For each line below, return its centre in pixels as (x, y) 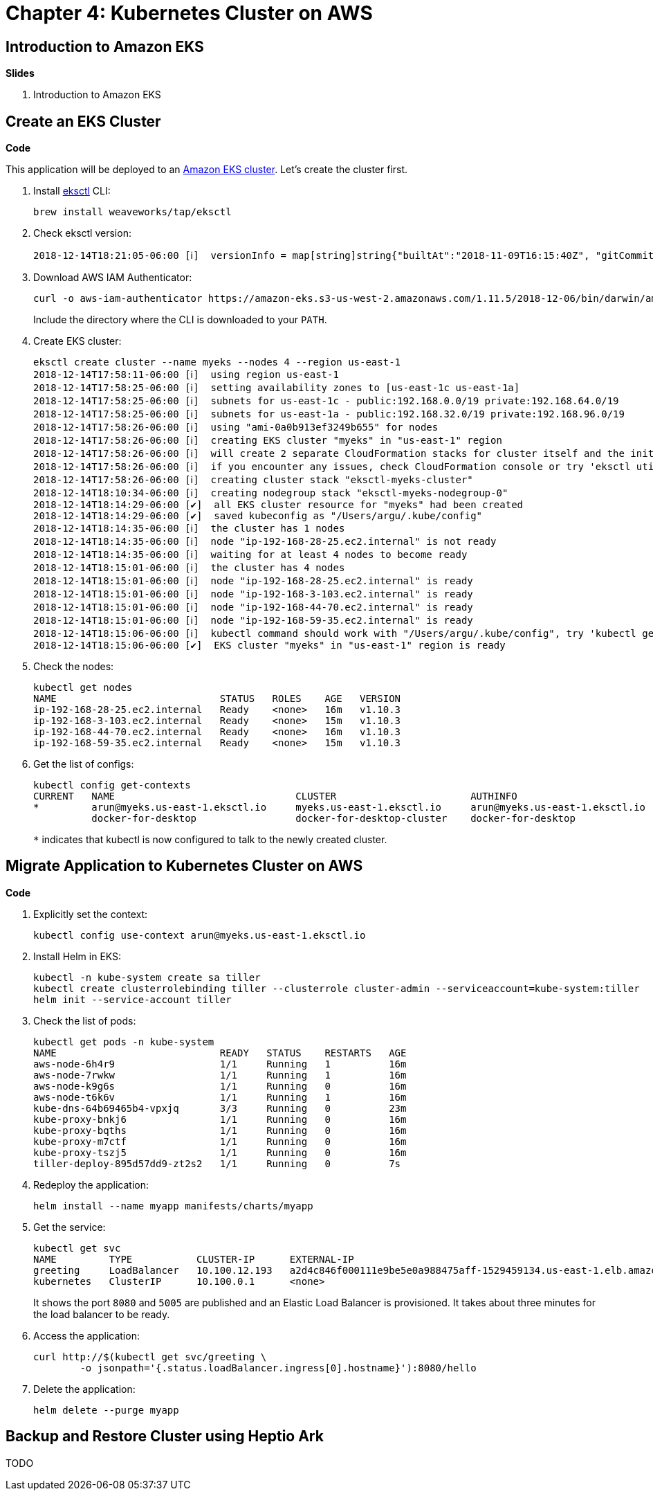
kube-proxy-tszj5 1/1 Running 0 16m (220, 1152)
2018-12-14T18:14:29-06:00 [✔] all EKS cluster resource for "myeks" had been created (278, 505)
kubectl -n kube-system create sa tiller (147, 977)
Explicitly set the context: (91, 914)
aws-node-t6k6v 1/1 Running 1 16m (220, 1097)
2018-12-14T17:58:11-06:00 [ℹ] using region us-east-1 (186, 375)
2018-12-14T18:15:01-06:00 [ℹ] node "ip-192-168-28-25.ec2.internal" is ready (253, 581)
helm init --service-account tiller (132, 999)
